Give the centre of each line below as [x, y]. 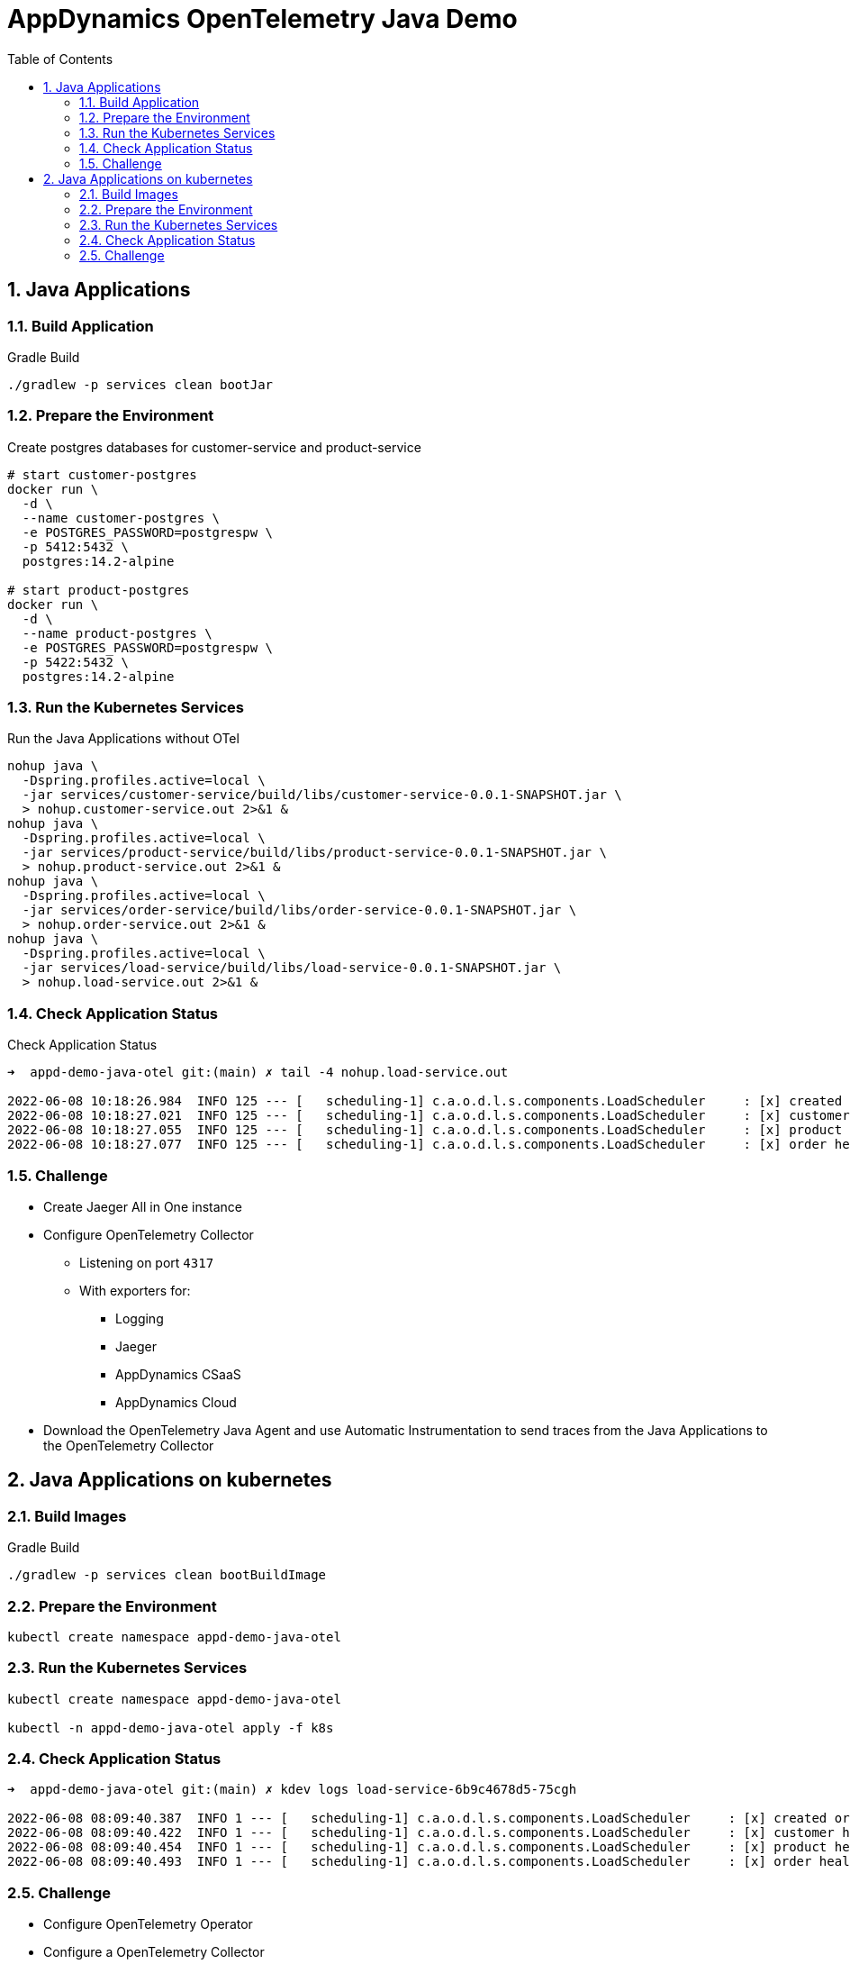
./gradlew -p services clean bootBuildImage [167, 1575]
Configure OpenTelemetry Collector [149, 1234]
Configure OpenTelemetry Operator [148, 1924]
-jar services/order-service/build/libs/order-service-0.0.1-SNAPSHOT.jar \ [299, 910]
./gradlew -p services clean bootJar [140, 384]
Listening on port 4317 [147, 1262]
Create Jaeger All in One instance [143, 1206]
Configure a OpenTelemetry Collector [154, 1952]
